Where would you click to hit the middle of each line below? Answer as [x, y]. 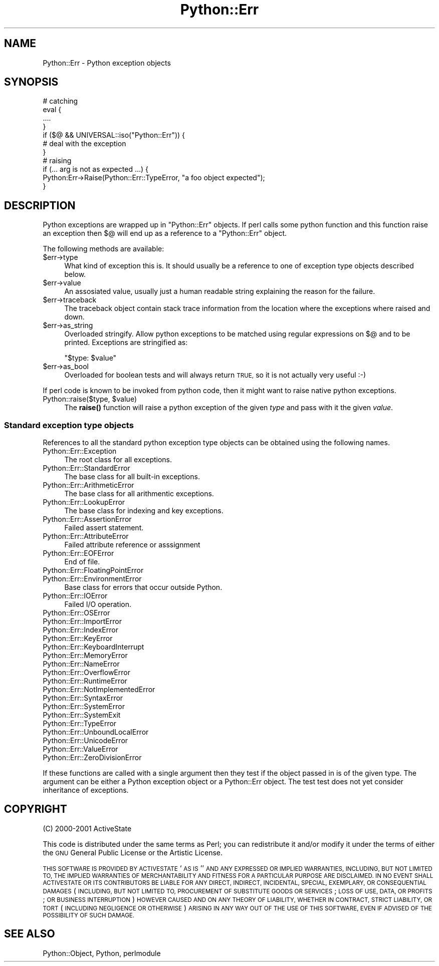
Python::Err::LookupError [84, 502]
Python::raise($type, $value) [90, 399]
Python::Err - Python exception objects [107, 63]
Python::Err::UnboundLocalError [96, 732]
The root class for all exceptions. [118, 460]
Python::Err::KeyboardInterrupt [93, 647]
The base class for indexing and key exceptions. [144, 511]
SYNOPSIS [31, 82]
